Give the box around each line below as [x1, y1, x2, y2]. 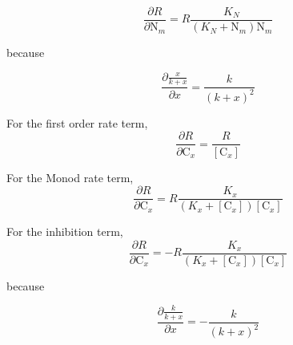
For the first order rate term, [6, 114, 148, 131]
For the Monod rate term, [6, 168, 134, 185]
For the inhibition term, [6, 223, 123, 240]
